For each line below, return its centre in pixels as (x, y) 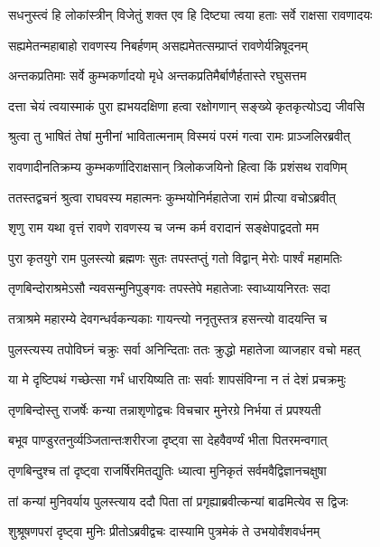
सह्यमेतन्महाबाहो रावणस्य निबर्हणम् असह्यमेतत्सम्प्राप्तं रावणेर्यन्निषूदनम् (158, 45)
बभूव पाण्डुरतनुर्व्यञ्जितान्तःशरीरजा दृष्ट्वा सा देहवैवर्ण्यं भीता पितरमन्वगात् (168, 440)
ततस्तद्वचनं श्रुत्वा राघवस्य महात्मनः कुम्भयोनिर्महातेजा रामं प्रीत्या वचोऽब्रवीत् (172, 197)
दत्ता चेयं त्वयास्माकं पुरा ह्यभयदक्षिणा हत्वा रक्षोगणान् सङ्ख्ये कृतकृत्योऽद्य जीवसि (186, 105)
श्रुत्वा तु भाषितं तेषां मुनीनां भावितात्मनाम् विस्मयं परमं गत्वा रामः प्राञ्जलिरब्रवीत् (179, 136)
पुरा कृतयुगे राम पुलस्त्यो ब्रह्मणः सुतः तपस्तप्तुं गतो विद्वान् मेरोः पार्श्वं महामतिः (175, 257)
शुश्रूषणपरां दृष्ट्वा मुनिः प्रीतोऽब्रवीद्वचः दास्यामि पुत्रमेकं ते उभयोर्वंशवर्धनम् (164, 531)
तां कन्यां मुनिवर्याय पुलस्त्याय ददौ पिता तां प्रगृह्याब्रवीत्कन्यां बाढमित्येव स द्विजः (178, 500)
